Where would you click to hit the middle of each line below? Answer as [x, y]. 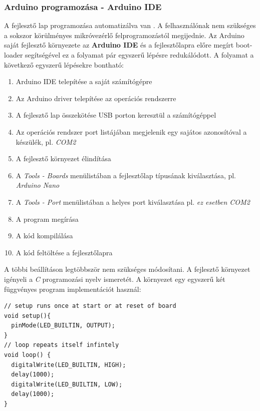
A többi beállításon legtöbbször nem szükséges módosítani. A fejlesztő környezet [127, 269]
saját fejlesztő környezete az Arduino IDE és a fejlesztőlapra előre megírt [119, 45]
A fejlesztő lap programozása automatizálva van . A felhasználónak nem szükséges [130, 25]
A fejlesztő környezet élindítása [63, 158]
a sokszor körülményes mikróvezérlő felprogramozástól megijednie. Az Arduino [124, 35]
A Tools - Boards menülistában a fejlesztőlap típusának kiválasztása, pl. [126, 175]
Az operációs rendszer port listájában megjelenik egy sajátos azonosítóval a [131, 131]
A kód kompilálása [44, 236]
